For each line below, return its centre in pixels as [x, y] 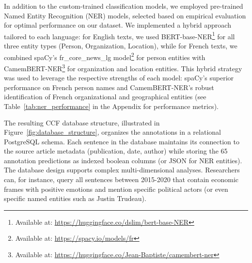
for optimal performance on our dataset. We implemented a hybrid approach [118, 25]
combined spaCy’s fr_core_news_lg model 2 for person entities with [105, 56]
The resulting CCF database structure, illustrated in [82, 122]
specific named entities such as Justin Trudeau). [75, 198]
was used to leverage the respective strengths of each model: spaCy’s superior [119, 78]
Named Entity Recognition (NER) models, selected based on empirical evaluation [125, 15]
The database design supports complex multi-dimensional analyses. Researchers [122, 170]
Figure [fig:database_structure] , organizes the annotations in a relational [112, 132]
